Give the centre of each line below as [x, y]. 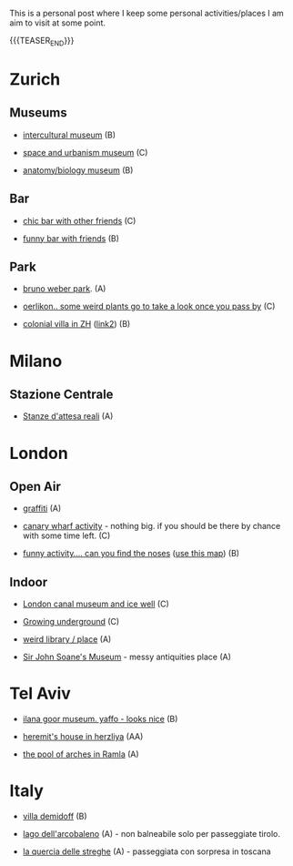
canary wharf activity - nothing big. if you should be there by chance [152, 526]
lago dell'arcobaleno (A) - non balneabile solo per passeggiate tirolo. [151, 834]
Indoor [29, 582]
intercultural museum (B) [69, 135]
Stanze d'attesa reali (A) [68, 416]
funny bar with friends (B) [71, 238]
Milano [36, 361]
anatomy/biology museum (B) [78, 170]
